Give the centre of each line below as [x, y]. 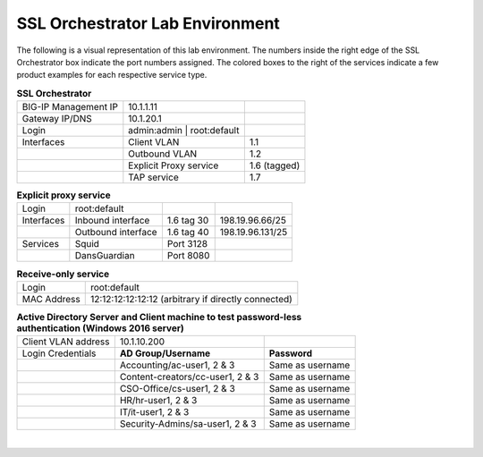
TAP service [153, 177]
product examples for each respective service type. [112, 75]
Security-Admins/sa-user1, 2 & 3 [188, 424]
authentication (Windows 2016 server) [100, 328]
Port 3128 [187, 244]
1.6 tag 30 [188, 221]
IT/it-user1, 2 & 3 [154, 412]
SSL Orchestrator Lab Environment [148, 23]
